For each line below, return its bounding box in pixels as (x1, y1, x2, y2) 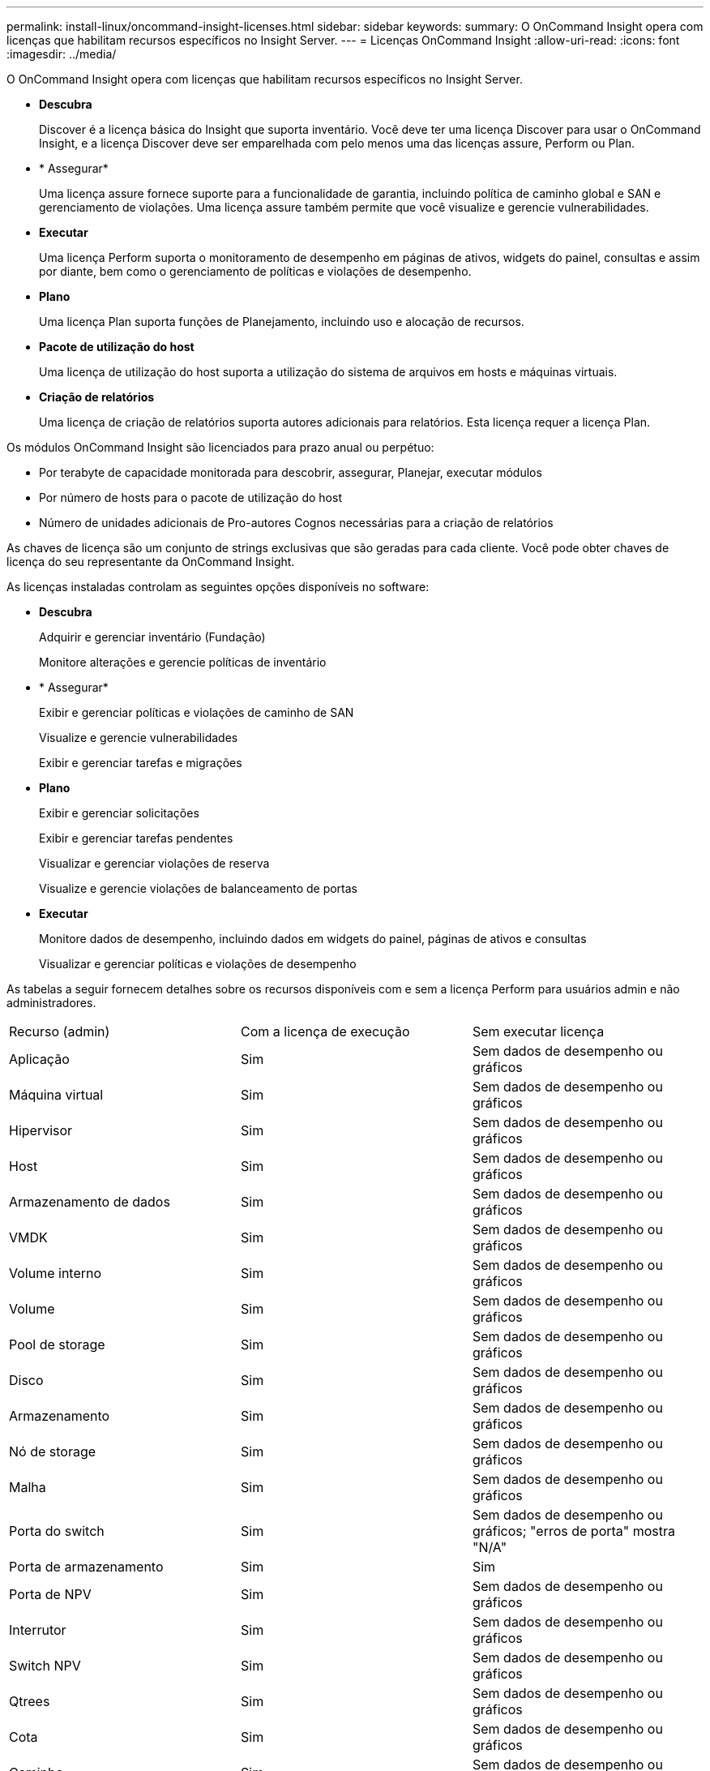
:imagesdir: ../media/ (6, 47, 117, 61)
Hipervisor (9, 1122, 73, 1138)
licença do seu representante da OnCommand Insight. (6, 555, 295, 568)
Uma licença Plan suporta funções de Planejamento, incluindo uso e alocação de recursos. (39, 315, 524, 328)
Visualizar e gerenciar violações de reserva (39, 856, 270, 870)
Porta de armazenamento (9, 1559, 164, 1575)
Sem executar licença (472, 1023, 605, 1040)
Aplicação (9, 1051, 70, 1067)
